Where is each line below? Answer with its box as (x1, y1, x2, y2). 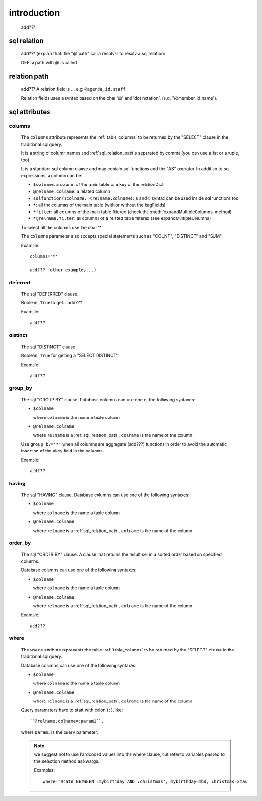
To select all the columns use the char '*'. (21, 224, 104, 230)
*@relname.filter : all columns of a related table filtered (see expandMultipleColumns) (33, 216, 211, 221)
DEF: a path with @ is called (21, 60, 77, 66)
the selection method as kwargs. (34, 758, 99, 764)
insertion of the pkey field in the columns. (21, 448, 104, 454)
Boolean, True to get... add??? (21, 300, 82, 306)
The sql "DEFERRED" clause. (21, 291, 79, 297)
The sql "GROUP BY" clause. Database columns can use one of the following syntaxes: (21, 396, 196, 402)
